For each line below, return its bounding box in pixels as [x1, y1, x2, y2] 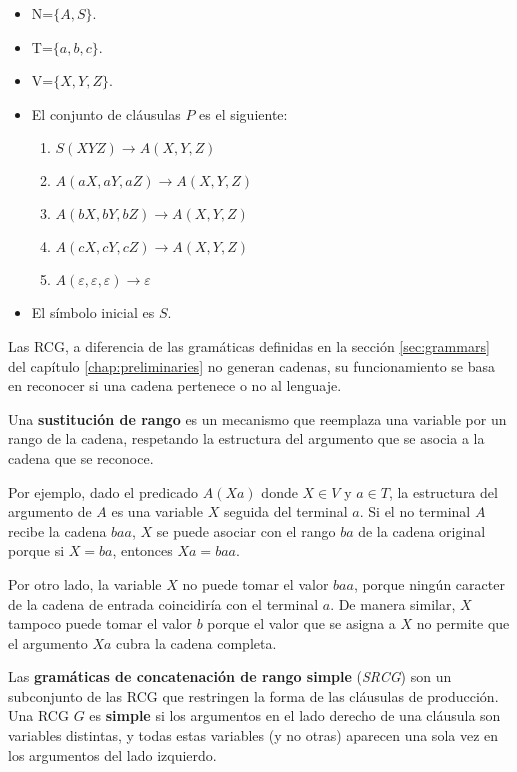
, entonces [112, 540, 173, 561]
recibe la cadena [8, 520, 107, 541]
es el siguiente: [199, 103, 288, 124]
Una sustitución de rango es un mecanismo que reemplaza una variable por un [8, 408, 507, 429]
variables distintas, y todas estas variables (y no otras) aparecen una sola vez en [8, 725, 499, 746]
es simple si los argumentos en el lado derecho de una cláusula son [89, 705, 501, 726]
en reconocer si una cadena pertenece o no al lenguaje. [8, 375, 342, 396]
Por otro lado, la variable [8, 573, 162, 594]
